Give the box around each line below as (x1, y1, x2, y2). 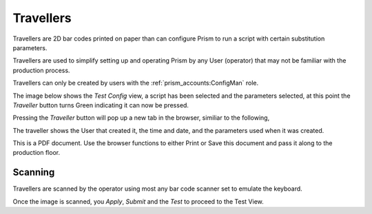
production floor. (12, 149, 61, 157)
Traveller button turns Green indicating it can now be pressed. (12, 100, 189, 109)
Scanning (12, 167, 55, 178)
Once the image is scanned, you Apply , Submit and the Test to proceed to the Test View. (12, 197, 265, 206)
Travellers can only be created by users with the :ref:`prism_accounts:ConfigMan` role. (12, 79, 259, 87)
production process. (12, 66, 70, 74)
